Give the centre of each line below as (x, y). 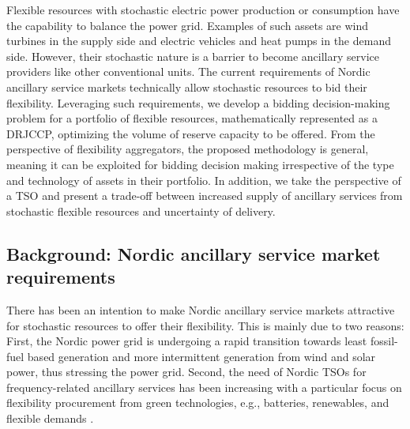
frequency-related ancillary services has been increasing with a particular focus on (204, 387)
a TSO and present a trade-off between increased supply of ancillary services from (205, 196)
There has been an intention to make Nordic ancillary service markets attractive (201, 309)
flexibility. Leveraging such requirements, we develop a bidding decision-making (198, 102)
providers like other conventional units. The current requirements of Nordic (188, 71)
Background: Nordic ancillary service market (194, 253)
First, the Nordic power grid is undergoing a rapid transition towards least (187, 341)
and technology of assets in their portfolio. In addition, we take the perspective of (204, 180)
